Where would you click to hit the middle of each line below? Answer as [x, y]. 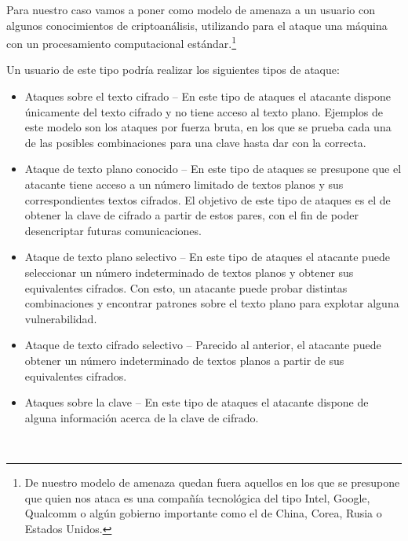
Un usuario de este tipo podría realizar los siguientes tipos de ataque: [173, 70]
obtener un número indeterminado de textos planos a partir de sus [184, 360]
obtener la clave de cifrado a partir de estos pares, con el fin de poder [191, 215]
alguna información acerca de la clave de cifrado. [142, 417]
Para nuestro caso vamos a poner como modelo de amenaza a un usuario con [191, 9]
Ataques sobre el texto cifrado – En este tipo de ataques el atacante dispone [208, 96]
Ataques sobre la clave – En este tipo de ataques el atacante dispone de [197, 402]
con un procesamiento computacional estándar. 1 [122, 42]
